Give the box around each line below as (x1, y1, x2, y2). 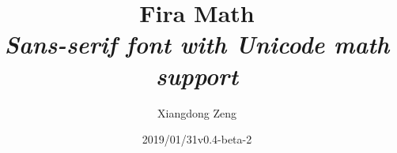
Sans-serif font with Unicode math (4, 28, 390, 61)
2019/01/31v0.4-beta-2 (142, 131, 252, 147)
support (156, 58, 238, 91)
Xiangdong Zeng (157, 104, 236, 121)
